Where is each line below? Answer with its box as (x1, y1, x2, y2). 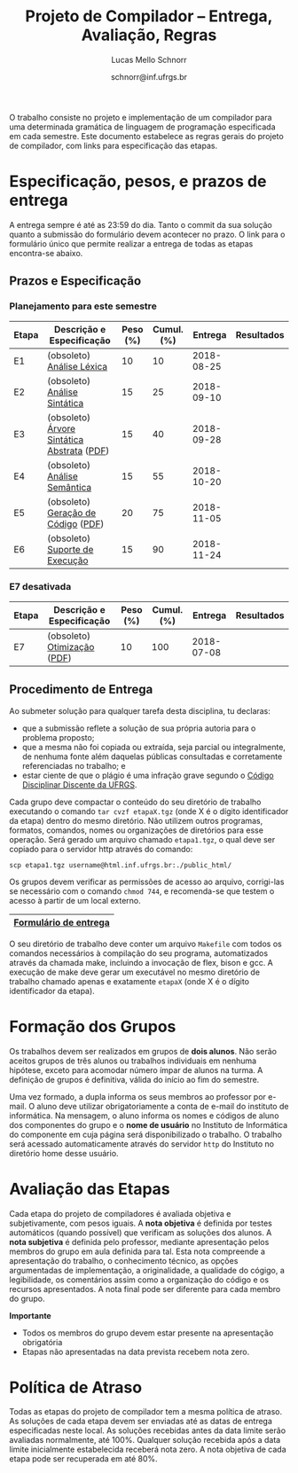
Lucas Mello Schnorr (110, 54, 188, 65)
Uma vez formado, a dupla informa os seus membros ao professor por (9, 1091, 266, 1101)
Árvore (47, 422, 76, 435)
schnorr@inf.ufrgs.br (110, 71, 188, 82)
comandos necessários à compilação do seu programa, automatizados (9, 947, 269, 959)
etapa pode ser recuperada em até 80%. (9, 1453, 158, 1464)
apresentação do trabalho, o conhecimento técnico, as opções (9, 1255, 239, 1265)
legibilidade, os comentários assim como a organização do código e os (9, 1274, 269, 1285)
